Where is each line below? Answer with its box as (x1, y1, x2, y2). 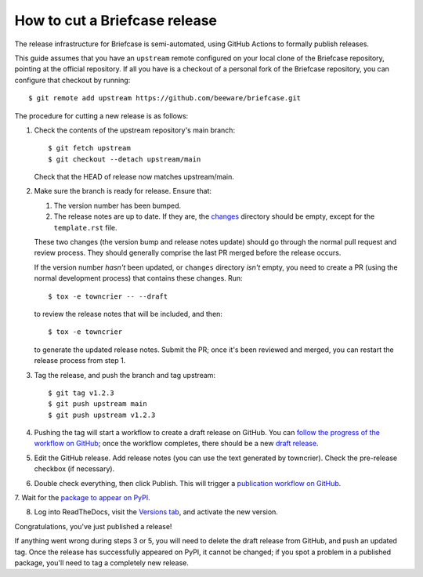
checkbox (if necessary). (34, 464, 115, 474)
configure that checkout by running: (14, 75, 131, 85)
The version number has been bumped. (53, 201, 182, 210)
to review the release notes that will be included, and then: (34, 309, 223, 318)
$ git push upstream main (48, 400, 148, 408)
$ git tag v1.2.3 (48, 388, 114, 397)
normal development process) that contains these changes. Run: (34, 274, 243, 283)
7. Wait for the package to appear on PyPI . (14, 493, 150, 503)
